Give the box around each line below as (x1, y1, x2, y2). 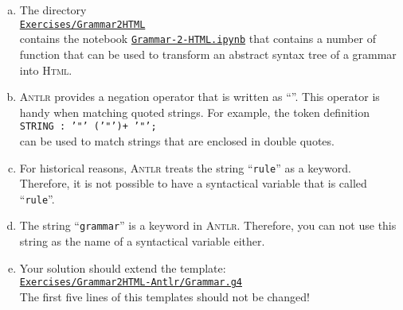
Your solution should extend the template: (19, 259, 226, 276)
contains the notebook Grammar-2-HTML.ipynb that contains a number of (19, 30, 376, 47)
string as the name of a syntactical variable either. (19, 233, 265, 250)
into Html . (19, 61, 72, 78)
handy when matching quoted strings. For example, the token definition (19, 103, 370, 120)
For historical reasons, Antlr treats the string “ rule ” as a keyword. (19, 159, 351, 176)
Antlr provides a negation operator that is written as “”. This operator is (19, 88, 380, 105)
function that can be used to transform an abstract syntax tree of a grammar (19, 45, 397, 62)
